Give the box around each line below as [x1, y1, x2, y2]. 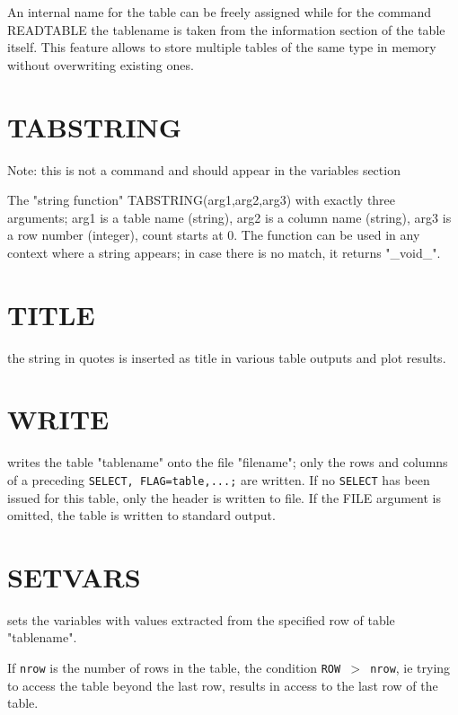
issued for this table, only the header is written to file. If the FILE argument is [7, 488, 441, 507]
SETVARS [7, 558, 141, 595]
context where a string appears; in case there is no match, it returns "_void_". [7, 243, 441, 261]
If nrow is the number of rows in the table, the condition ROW [7, 658, 341, 677]
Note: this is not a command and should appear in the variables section [7, 160, 401, 179]
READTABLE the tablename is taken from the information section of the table [7, 20, 445, 39]
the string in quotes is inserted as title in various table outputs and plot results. [7, 348, 446, 366]
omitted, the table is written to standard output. [7, 506, 276, 525]
